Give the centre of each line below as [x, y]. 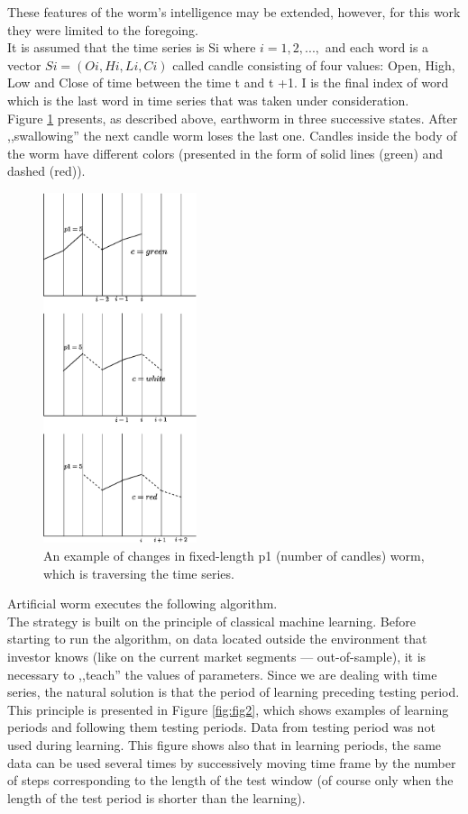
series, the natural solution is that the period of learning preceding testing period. [234, 692]
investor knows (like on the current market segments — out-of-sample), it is [217, 656]
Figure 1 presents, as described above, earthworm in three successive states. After [233, 118]
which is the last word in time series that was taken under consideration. [208, 100]
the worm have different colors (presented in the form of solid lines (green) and [225, 153]
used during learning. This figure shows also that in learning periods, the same [225, 744]
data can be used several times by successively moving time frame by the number [232, 762]
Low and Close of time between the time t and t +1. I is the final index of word [228, 82]
